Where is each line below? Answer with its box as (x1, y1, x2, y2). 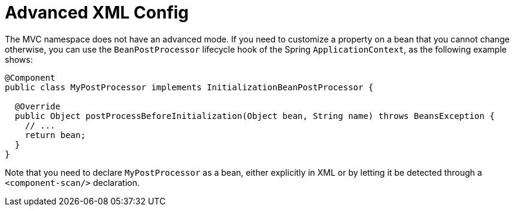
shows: (5, 54, 33, 65)
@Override (14, 101, 61, 111)
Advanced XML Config (5, 2, 189, 23)
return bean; (25, 130, 86, 140)
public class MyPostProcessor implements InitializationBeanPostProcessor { (5, 82, 374, 92)
